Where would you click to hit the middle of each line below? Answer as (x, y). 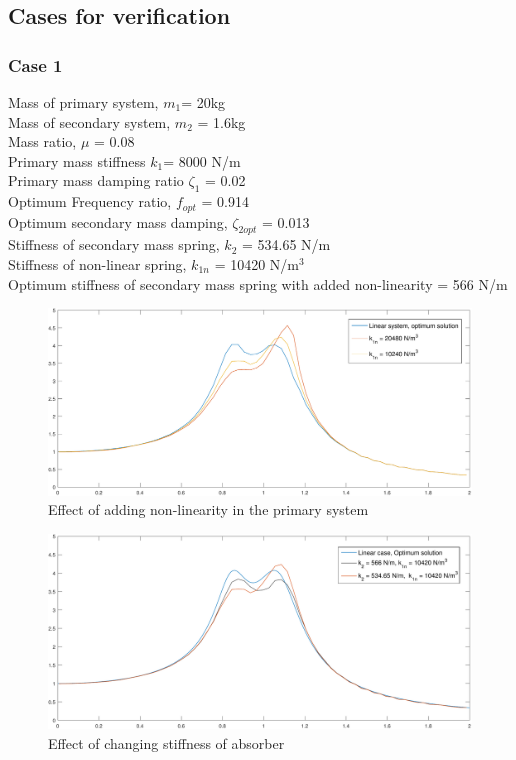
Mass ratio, (42, 141)
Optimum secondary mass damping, (118, 221)
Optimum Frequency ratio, (90, 201)
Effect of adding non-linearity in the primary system (208, 509)
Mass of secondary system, (89, 121)
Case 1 (35, 64)
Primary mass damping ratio (96, 180)
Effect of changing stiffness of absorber (166, 742)
